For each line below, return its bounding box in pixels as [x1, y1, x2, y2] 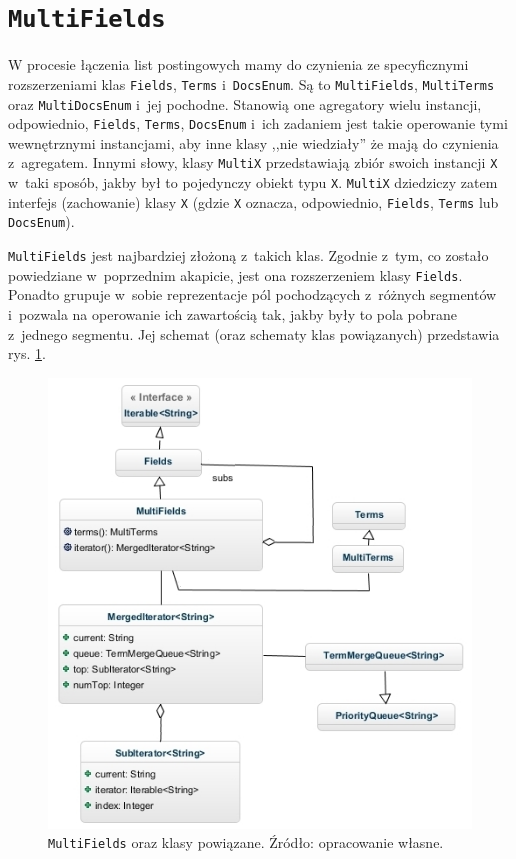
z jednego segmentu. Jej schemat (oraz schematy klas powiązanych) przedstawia [8, 323, 500, 344]
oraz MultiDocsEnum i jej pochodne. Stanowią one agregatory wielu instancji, [8, 93, 482, 114]
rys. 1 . [8, 343, 46, 364]
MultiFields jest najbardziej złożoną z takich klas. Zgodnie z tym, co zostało [8, 245, 489, 266]
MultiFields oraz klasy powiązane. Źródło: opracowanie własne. [48, 832, 444, 853]
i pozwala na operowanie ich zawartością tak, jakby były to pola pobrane [8, 303, 458, 324]
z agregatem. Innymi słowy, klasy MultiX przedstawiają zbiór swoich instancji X [8, 152, 498, 173]
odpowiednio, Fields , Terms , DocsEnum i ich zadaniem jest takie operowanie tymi [8, 113, 508, 134]
